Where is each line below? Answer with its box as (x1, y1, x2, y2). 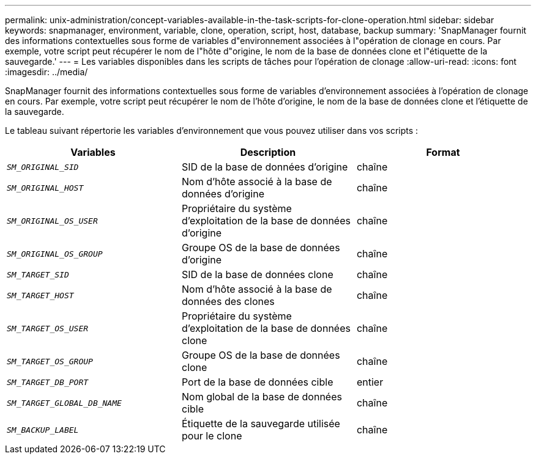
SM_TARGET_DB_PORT (7, 377, 89, 387)
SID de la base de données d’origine (181, 161, 348, 173)
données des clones (181, 295, 275, 307)
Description (240, 146, 296, 158)
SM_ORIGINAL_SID (7, 162, 79, 172)
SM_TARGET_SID (7, 270, 69, 279)
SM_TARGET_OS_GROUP (7, 356, 93, 366)
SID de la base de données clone (181, 268, 333, 281)
